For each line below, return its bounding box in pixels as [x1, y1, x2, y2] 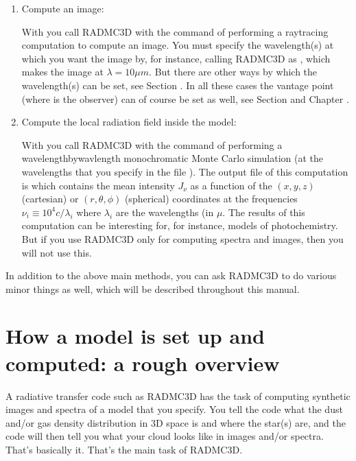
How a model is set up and [5, 322, 265, 350]
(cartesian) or [21, 191, 79, 206]
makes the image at [21, 64, 104, 79]
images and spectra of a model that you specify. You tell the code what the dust [5, 402, 343, 416]
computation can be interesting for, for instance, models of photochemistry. [21, 218, 338, 233]
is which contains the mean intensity [21, 178, 175, 192]
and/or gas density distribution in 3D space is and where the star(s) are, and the [5, 415, 346, 429]
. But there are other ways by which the [149, 64, 318, 79]
